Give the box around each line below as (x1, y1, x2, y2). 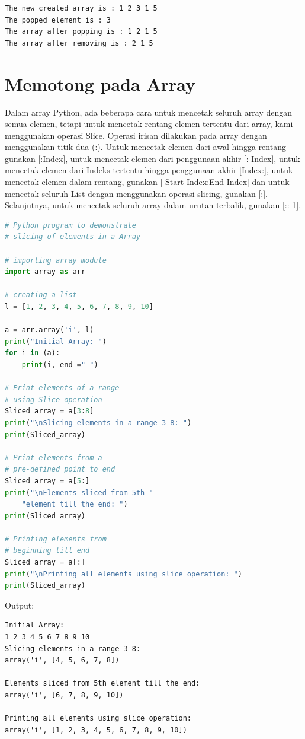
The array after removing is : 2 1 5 (5, 39, 153, 47)
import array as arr (5, 267, 86, 276)
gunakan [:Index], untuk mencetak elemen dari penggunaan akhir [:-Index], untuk (5, 152, 300, 164)
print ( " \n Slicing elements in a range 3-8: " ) (5, 418, 192, 427)
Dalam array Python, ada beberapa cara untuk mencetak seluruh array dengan (5, 106, 292, 118)
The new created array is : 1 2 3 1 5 (5, 4, 158, 12)
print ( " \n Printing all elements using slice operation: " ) (5, 569, 242, 578)
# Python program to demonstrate (5, 221, 136, 230)
